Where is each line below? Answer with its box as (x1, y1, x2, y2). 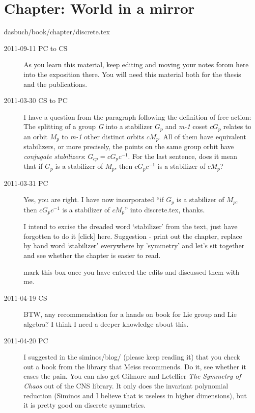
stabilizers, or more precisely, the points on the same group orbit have (24, 141, 234, 152)
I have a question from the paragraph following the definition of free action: (24, 111, 252, 122)
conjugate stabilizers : (24, 151, 86, 161)
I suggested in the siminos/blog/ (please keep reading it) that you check (24, 352, 240, 362)
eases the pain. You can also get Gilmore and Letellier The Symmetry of (24, 371, 241, 381)
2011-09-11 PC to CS (4, 43, 68, 53)
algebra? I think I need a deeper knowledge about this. (24, 318, 189, 329)
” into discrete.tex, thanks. (124, 204, 205, 214)
